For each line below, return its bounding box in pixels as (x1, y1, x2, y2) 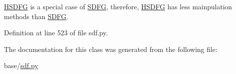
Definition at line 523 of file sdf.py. (4, 27, 108, 38)
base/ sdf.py (4, 60, 38, 71)
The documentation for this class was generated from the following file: (4, 44, 217, 54)
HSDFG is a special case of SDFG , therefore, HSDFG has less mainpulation (4, 1, 232, 11)
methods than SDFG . (4, 11, 69, 21)
